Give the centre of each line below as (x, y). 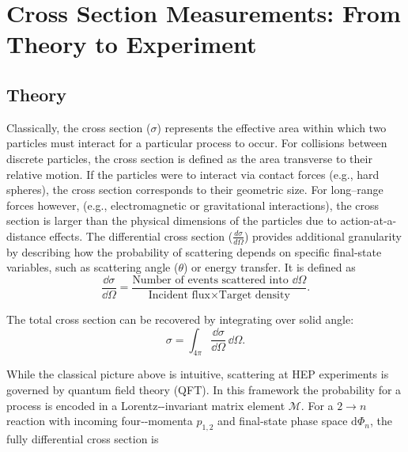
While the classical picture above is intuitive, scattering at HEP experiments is (198, 374)
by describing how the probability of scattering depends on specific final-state (194, 251)
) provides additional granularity (323, 235)
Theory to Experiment (132, 44)
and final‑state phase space (283, 421)
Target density (254, 295)
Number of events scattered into (210, 280)
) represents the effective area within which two (272, 127)
